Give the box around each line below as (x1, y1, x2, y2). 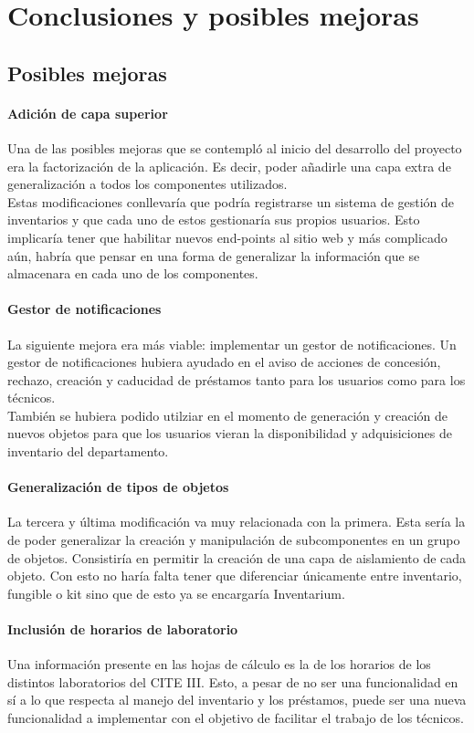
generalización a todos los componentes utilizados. (7, 174, 288, 194)
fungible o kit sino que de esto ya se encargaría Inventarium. (7, 583, 345, 602)
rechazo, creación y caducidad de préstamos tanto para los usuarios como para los (7, 370, 466, 389)
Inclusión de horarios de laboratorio (7, 620, 238, 639)
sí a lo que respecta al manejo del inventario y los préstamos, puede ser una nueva (7, 690, 467, 709)
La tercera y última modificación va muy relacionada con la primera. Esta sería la (7, 512, 466, 531)
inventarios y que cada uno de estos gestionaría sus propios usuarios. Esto (7, 210, 420, 229)
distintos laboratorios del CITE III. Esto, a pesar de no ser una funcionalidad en (7, 672, 458, 691)
